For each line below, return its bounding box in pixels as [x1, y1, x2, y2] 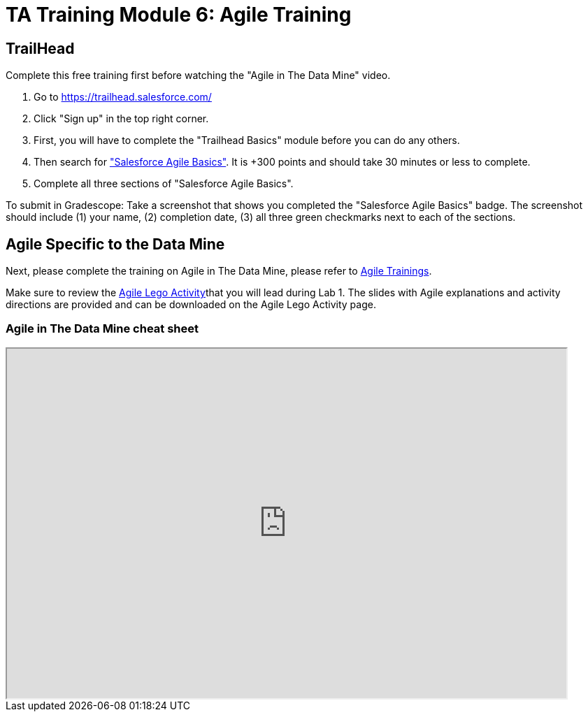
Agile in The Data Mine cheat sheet [6, 321, 199, 336]
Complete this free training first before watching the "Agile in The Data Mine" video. [6, 69, 391, 82]
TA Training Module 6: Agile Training [6, 3, 352, 27]
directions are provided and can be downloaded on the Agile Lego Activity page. [6, 298, 376, 311]
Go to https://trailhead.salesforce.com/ [34, 91, 212, 103]
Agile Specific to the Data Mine [6, 235, 225, 253]
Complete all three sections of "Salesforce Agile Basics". [34, 178, 294, 190]
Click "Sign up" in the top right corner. [34, 113, 209, 125]
